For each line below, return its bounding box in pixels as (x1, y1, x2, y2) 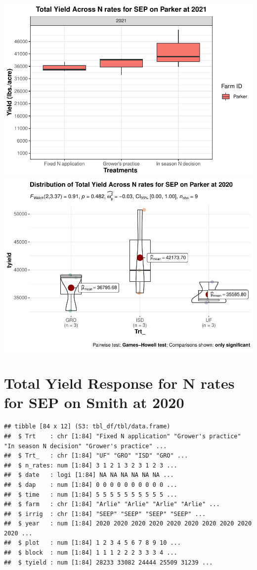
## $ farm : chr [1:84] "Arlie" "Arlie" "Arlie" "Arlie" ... (4, 501, 220, 508)
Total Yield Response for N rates (4, 373, 235, 393)
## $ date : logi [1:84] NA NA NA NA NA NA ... (4, 471, 174, 479)
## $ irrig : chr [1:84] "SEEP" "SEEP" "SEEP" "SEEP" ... (4, 510, 206, 518)
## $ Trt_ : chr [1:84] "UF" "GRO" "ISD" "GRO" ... (4, 452, 188, 460)
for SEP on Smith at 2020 (4, 392, 184, 413)
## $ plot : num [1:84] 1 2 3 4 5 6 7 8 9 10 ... (4, 539, 181, 547)
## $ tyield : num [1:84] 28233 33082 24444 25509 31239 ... (4, 559, 213, 566)
